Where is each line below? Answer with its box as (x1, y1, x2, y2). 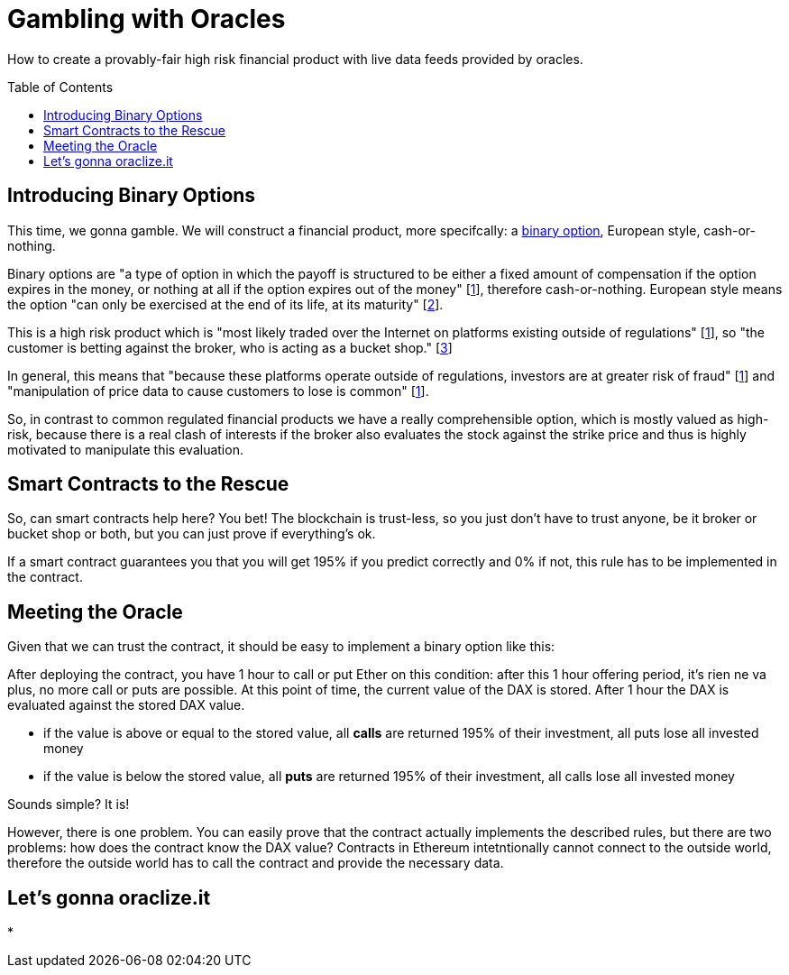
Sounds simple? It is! (7, 796, 130, 813)
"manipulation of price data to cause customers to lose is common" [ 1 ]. (7, 382, 429, 399)
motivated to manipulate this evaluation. (7, 441, 243, 457)
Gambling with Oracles (7, 4, 286, 34)
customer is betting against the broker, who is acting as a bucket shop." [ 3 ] (7, 339, 453, 355)
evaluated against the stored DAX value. (7, 697, 245, 713)
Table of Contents (7, 78, 114, 95)
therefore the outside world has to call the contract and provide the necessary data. (7, 855, 504, 871)
